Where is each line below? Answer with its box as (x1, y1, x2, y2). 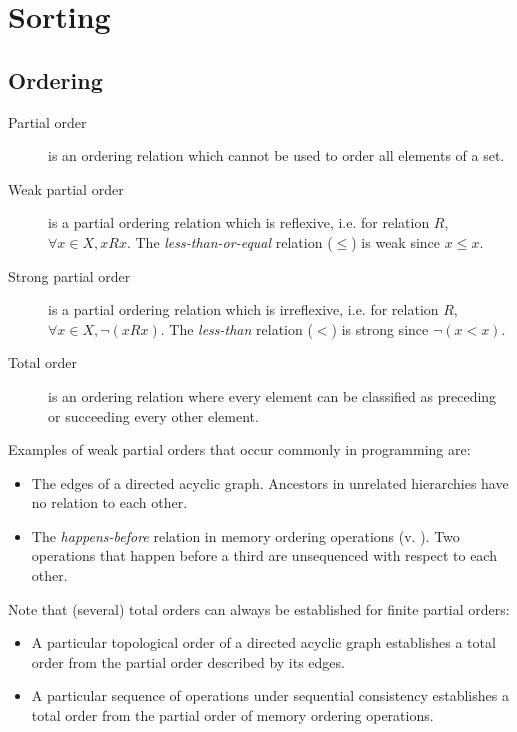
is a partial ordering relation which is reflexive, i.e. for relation (48, 212, 430, 233)
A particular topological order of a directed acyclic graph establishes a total (31, 632, 496, 653)
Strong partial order (8, 265, 131, 286)
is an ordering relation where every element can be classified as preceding (48, 385, 497, 406)
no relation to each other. (31, 492, 188, 513)
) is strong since (331, 318, 429, 339)
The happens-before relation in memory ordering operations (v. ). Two (31, 525, 460, 546)
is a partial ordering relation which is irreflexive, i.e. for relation (48, 299, 439, 320)
